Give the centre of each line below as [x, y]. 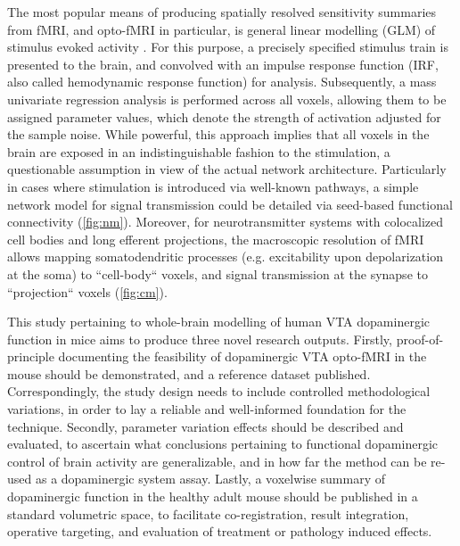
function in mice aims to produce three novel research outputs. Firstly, [200, 339]
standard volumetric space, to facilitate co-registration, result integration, [208, 513]
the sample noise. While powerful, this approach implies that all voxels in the [218, 134]
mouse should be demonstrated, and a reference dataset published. [189, 373]
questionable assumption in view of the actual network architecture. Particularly [227, 169]
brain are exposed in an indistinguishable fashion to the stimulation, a [199, 151]
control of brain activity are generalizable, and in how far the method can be [217, 461]
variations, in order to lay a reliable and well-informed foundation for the [207, 409]
